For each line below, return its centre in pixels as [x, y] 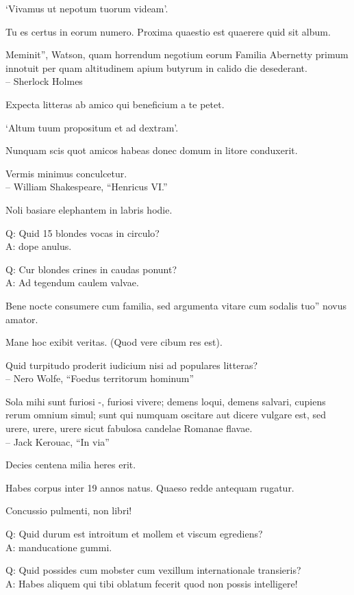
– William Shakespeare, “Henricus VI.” [87, 187]
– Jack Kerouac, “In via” [58, 441]
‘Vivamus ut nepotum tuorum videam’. [87, 8]
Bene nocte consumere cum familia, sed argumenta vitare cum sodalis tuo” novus [176, 305]
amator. [22, 319]
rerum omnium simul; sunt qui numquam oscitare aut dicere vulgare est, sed [166, 415]
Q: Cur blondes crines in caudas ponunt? [91, 269]
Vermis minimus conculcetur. [66, 173]
